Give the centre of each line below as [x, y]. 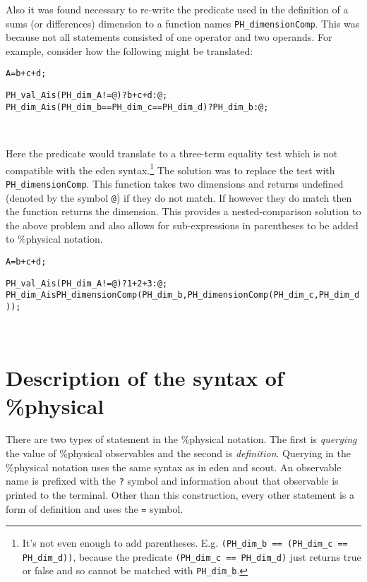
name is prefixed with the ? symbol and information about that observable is [172, 481]
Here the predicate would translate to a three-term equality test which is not [172, 153]
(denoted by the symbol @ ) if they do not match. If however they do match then [179, 197]
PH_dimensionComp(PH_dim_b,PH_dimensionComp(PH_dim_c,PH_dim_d [208, 295]
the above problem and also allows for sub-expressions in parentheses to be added [182, 225]
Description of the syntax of [145, 378]
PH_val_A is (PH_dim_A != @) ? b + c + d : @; [87, 96]
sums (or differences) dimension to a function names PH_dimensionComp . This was [183, 23]
